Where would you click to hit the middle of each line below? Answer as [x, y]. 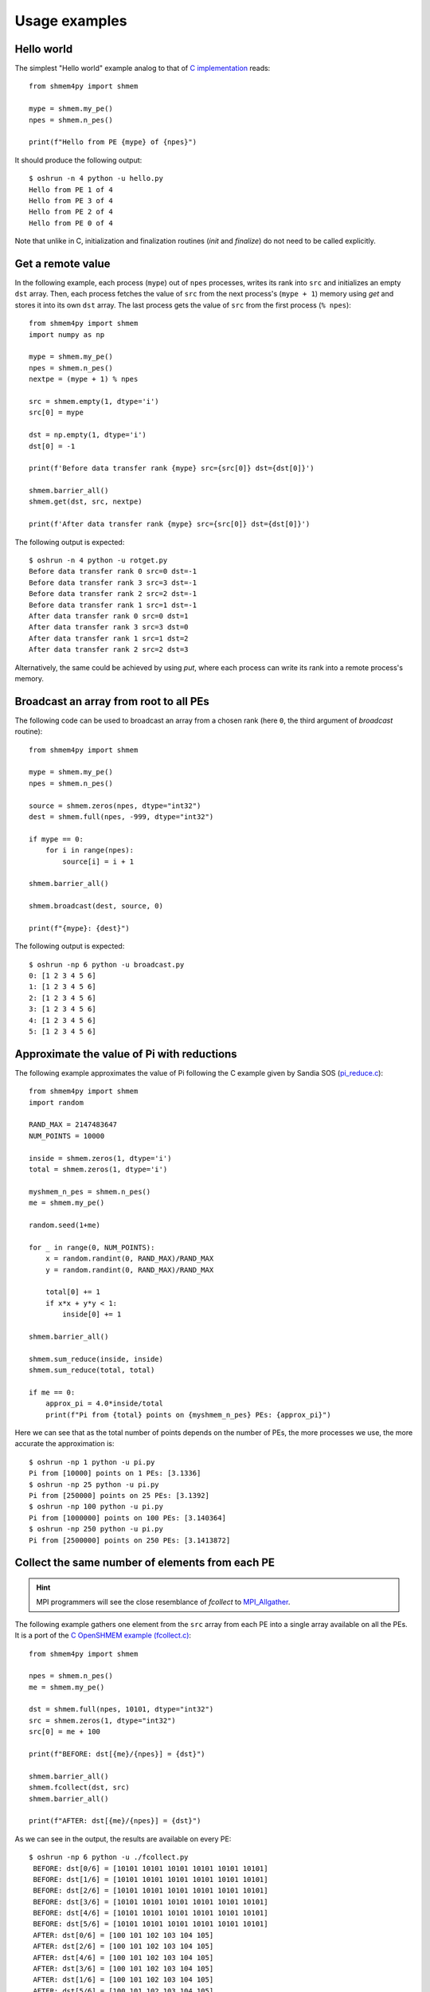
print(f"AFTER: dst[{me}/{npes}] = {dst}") [115, 1821]
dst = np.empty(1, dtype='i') [88, 435]
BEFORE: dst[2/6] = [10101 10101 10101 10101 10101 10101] [150, 1891]
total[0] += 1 [73, 1292]
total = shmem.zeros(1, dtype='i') [98, 1170]
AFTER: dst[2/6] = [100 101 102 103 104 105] [123, 1947]
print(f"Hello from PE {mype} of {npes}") [113, 142]
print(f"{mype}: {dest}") [80, 928]
